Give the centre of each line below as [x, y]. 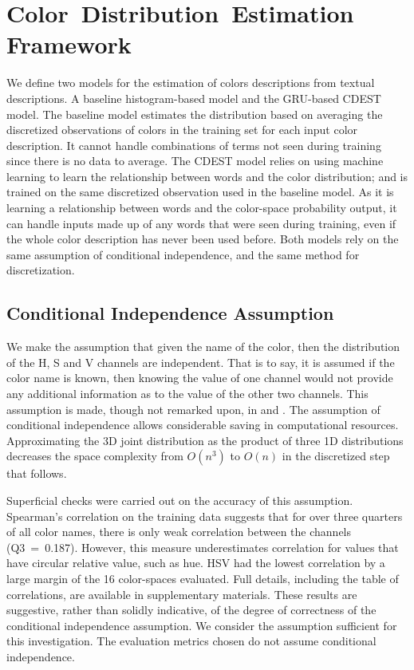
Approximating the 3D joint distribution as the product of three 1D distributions [205, 440]
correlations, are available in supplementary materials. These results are [182, 594]
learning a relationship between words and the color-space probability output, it [202, 208]
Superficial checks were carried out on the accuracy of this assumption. [180, 500]
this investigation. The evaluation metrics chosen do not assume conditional [191, 641]
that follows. [37, 473]
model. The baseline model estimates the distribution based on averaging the [195, 114]
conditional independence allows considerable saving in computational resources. [203, 425]
